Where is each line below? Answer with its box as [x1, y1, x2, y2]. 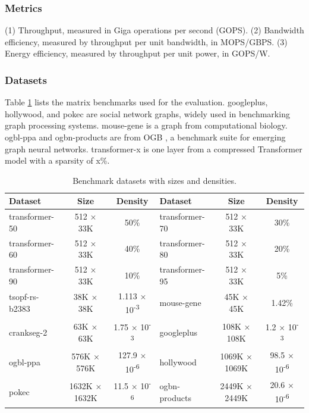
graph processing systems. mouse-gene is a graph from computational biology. [5, 119, 288, 132]
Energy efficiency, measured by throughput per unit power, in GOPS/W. [5, 47, 270, 60]
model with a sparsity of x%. [5, 154, 110, 167]
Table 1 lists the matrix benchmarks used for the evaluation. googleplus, [5, 96, 268, 108]
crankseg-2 [9, 326, 48, 339]
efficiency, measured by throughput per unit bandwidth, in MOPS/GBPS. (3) [5, 35, 288, 48]
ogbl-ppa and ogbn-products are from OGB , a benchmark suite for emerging [5, 131, 286, 143]
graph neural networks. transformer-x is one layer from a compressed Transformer [5, 142, 302, 155]
